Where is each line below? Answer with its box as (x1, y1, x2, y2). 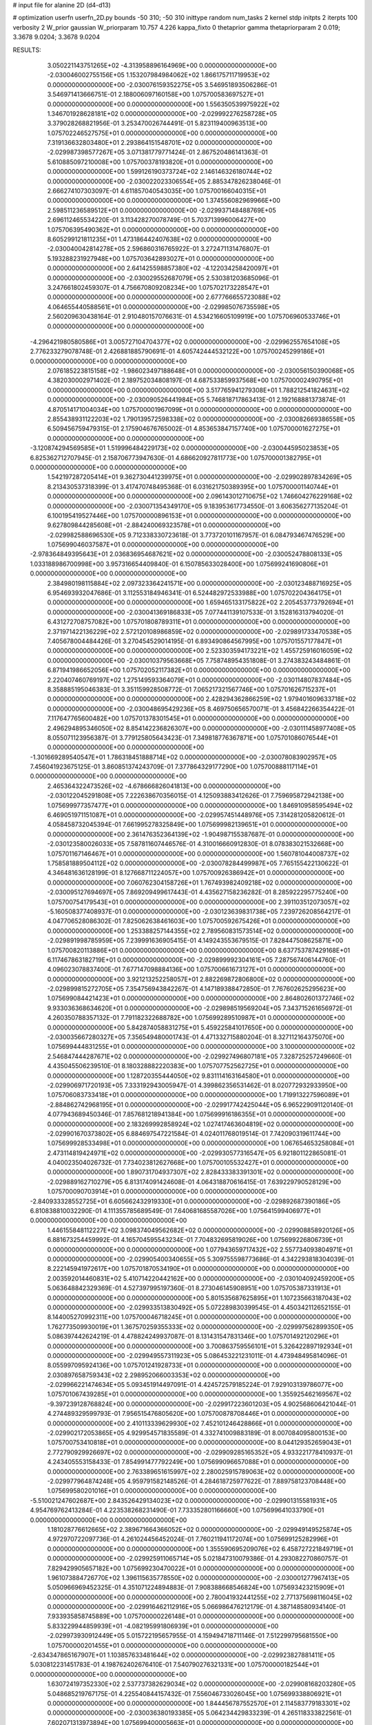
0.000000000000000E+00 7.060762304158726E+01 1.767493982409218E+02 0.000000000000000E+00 (47, 878, 353, 887)
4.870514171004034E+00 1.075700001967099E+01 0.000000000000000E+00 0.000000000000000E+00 (47, 405, 352, 413)
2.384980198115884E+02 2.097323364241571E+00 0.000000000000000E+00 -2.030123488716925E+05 (47, 579, 352, 587)
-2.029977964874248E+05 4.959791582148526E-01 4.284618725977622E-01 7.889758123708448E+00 (47, 1477, 347, 1485)
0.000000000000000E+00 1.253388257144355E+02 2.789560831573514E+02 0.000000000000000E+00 (47, 927, 354, 935)
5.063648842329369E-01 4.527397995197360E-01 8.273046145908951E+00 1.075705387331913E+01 (47, 1284, 341, 1292)
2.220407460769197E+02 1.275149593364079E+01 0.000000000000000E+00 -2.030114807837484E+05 (47, 676, 352, 684)
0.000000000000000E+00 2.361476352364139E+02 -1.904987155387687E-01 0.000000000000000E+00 (47, 830, 354, 838)
